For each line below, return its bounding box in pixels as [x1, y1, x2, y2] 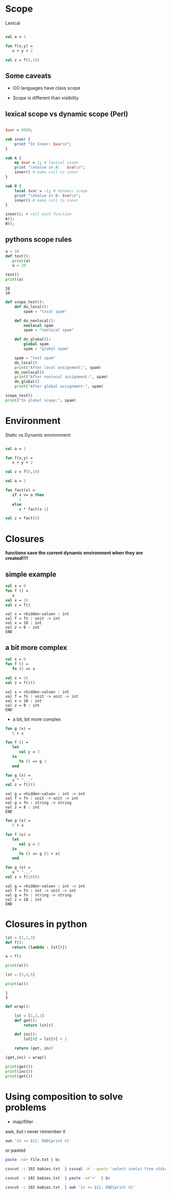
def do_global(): [14, 337, 51, 342]
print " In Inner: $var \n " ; [14, 141, 72, 147]
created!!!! [5, 555, 28, 561]
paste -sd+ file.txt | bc [5, 1157, 60, 1162]
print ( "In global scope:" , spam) [5, 398, 76, 403]
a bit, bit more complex [12, 716, 61, 722]
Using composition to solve [5, 1091, 123, 1102]
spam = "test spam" [14, 355, 56, 361]
